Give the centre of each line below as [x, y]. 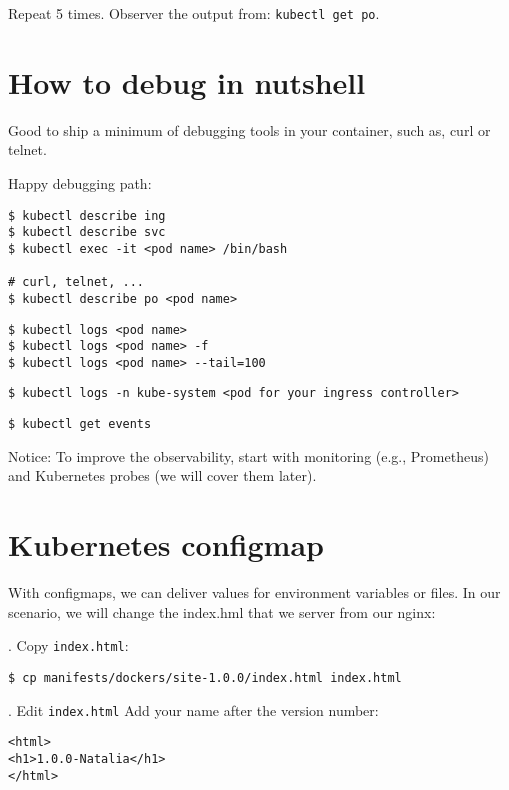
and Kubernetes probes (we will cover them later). [162, 475]
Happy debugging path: [80, 182]
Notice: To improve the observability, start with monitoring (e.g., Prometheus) [248, 455]
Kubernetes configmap [166, 544]
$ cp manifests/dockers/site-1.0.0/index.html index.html [205, 677]
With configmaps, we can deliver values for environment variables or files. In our [254, 592]
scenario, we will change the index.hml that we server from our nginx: [222, 611]
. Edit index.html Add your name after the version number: [193, 709]
